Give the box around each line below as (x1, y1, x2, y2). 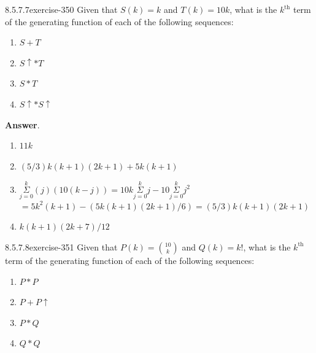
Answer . (5, 118, 40, 131)
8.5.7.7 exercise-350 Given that (5, 3, 118, 15)
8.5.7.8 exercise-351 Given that (5, 240, 118, 253)
